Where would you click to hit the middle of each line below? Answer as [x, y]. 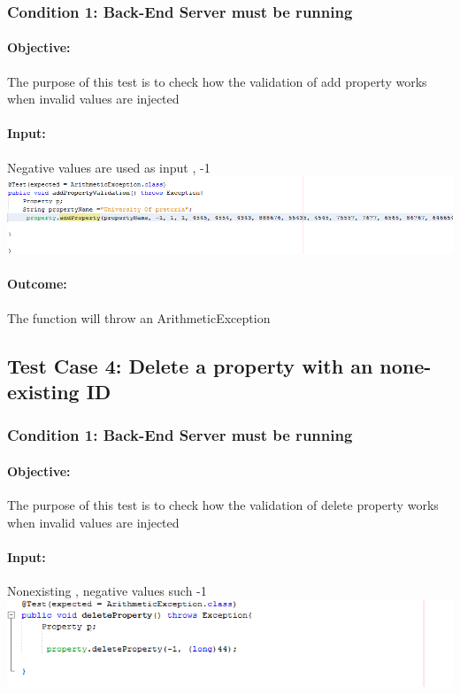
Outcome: [37, 284]
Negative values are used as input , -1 [109, 167]
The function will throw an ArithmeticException [139, 317]
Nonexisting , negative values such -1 [107, 591]
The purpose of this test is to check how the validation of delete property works [223, 505]
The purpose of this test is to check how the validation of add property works [217, 81]
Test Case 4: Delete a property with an [190, 365]
